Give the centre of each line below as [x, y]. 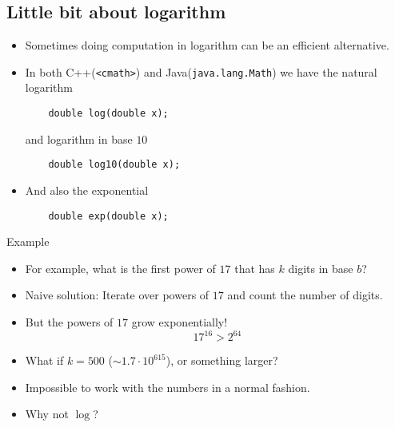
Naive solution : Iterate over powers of [117, 295]
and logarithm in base [79, 138]
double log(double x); [108, 114]
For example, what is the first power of [120, 268]
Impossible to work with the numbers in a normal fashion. [168, 387]
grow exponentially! [180, 321]
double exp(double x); [108, 216]
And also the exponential [87, 190]
